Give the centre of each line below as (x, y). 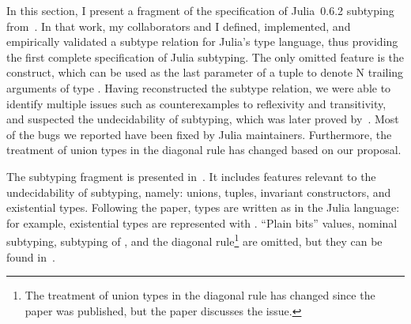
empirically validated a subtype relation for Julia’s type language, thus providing (202, 41)
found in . (31, 256)
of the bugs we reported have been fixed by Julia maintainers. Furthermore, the (199, 134)
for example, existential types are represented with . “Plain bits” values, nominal (202, 222)
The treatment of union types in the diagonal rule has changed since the (200, 295)
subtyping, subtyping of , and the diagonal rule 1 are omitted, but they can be (194, 240)
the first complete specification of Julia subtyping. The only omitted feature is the (205, 57)
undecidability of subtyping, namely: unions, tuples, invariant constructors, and (199, 192)
